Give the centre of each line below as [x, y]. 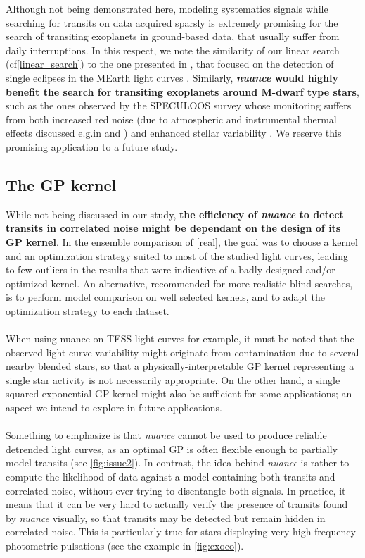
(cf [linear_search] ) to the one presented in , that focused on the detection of [170, 64]
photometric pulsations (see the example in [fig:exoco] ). [125, 545]
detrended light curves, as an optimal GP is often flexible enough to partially [172, 448]
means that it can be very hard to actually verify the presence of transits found [177, 504]
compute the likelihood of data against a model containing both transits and [171, 477]
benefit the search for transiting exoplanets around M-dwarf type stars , [182, 91]
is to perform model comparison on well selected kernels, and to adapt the [165, 297]
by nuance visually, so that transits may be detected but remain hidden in [166, 517]
